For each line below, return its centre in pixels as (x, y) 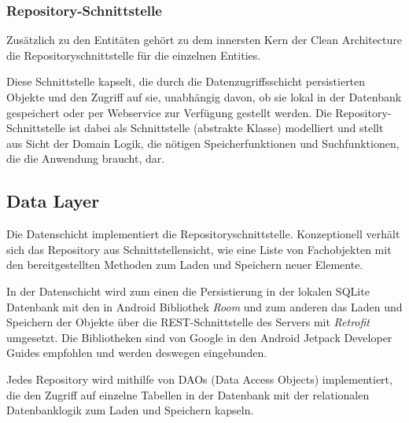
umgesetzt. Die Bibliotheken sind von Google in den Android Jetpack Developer (199, 337)
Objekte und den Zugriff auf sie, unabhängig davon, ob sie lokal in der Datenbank (204, 97)
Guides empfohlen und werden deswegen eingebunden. (137, 353)
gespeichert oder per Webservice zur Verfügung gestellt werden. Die (169, 112)
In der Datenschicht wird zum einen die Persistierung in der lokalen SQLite (188, 291)
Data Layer (53, 201)
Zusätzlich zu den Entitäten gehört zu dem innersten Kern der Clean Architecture (204, 40)
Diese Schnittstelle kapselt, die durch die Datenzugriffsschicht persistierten (186, 81)
